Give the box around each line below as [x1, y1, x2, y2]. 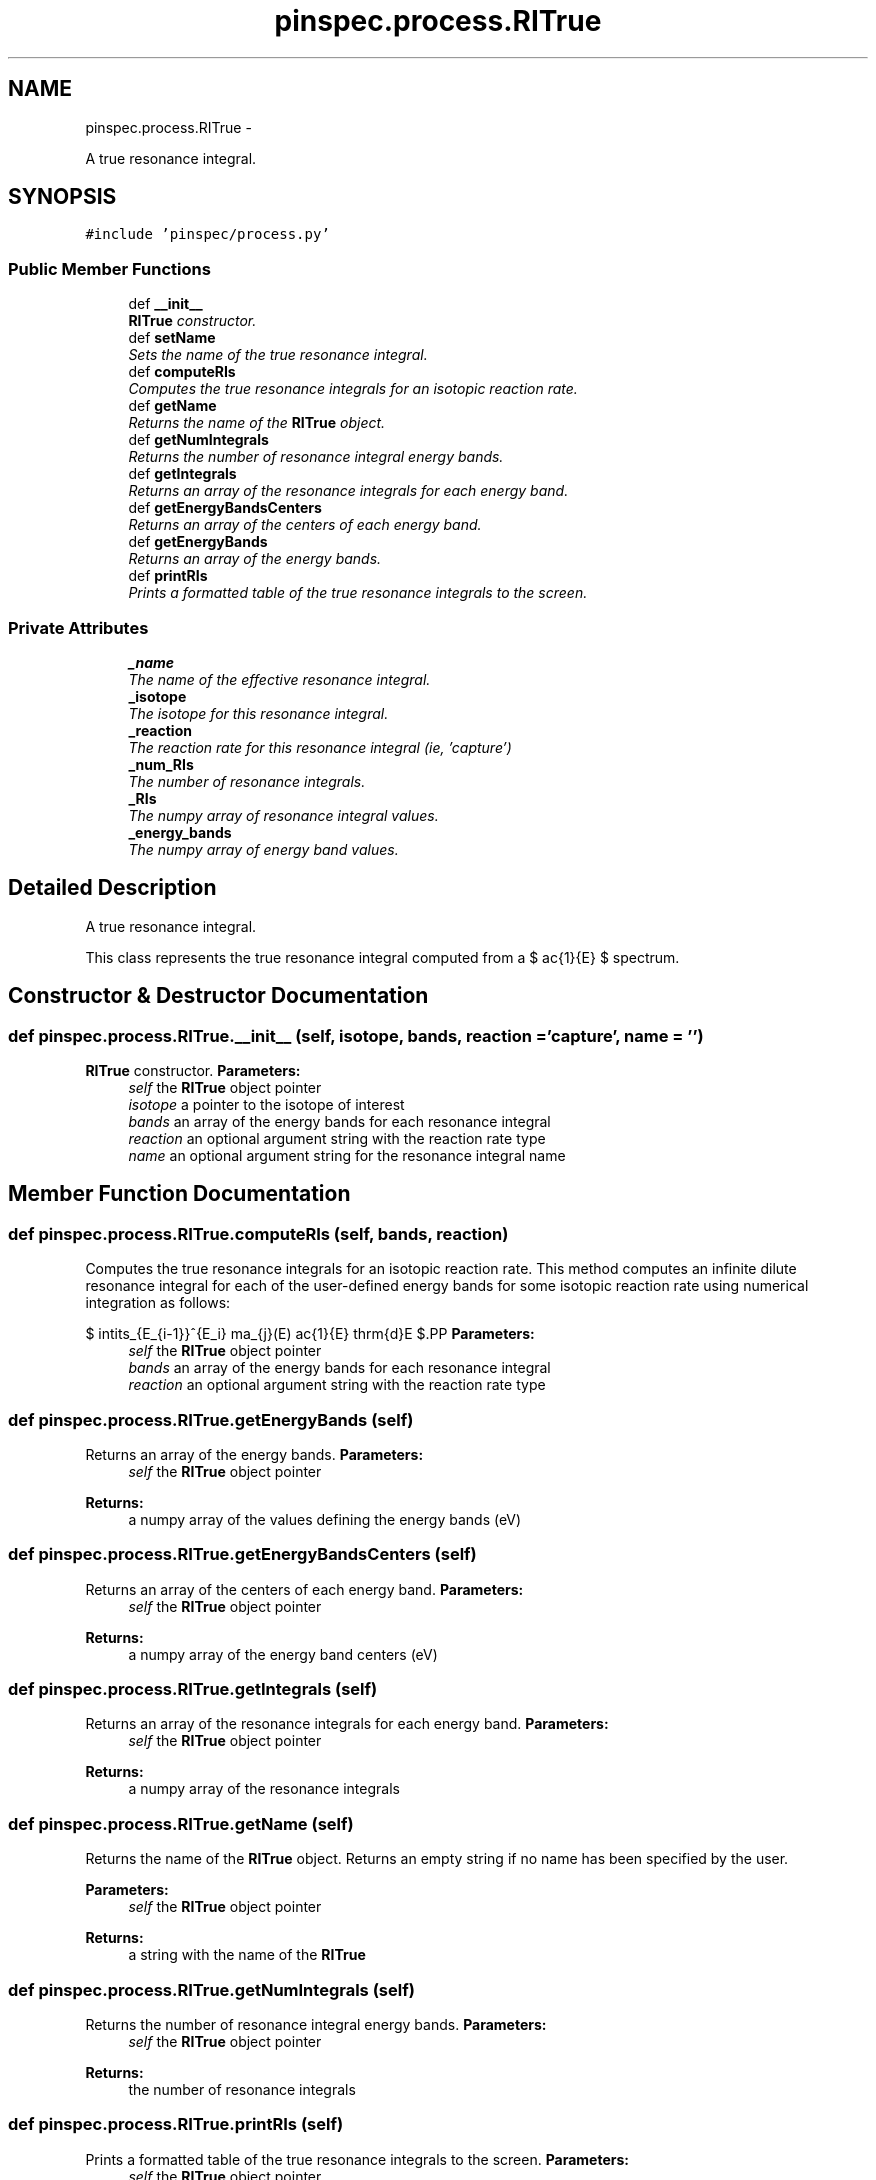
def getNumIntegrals [128, 431, 269, 449]
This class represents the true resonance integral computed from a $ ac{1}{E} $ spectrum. [85, 948, 680, 966]
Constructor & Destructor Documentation [8, 983, 429, 1009]
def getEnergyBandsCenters [128, 499, 322, 517]
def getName [128, 397, 217, 415]
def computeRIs [128, 363, 236, 381]
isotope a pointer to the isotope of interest [128, 1096, 405, 1113]
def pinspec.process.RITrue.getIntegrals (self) [8, 1679, 378, 1700]
